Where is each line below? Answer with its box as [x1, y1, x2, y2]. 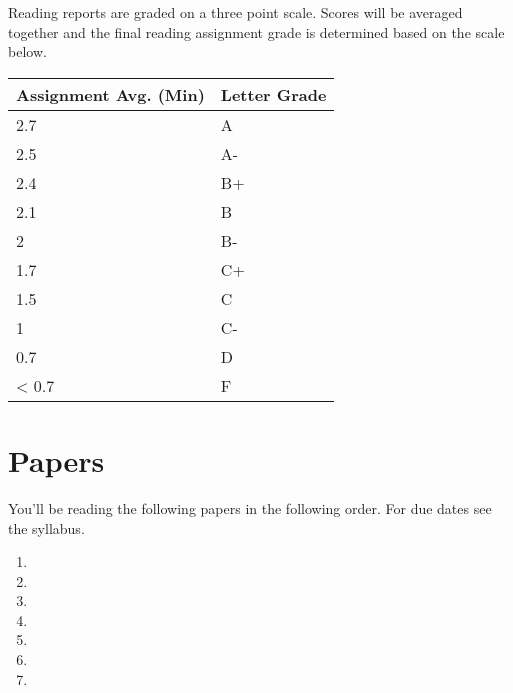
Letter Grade [220, 82, 327, 106]
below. [8, 41, 47, 62]
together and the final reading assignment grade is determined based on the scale [8, 21, 505, 42]
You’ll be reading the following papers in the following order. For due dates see [8, 497, 492, 518]
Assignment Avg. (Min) [16, 82, 205, 106]
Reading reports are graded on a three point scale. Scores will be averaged [8, 2, 463, 22]
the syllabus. [8, 517, 85, 538]
